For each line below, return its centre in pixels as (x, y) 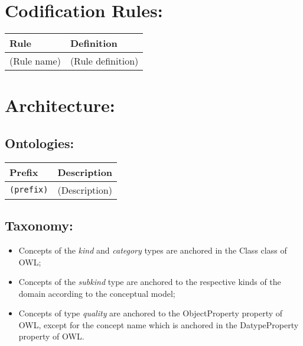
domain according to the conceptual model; (97, 293)
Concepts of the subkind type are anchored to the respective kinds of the (150, 282)
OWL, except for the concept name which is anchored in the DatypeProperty (159, 324)
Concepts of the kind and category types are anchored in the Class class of (153, 250)
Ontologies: (40, 142)
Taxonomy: (39, 225)
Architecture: (60, 105)
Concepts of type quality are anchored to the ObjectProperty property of (151, 313)
